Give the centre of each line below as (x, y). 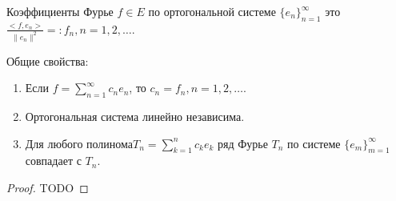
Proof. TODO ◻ (48, 188)
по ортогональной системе (212, 11)
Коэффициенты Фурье (60, 11)
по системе (314, 143)
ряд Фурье (243, 143)
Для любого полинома (79, 143)
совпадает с (53, 161)
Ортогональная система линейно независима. (135, 117)
